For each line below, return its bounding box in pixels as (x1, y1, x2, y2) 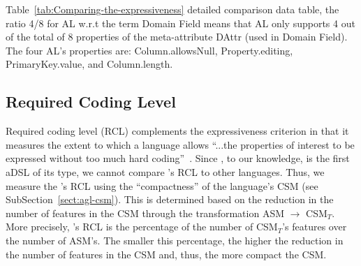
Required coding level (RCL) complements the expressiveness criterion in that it (6, 124, 349, 138)
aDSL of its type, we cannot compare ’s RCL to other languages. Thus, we (6, 164, 325, 179)
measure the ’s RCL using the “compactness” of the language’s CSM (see (6, 178, 318, 193)
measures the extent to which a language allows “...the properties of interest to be (6, 137, 355, 152)
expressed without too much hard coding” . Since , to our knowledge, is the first (6, 151, 350, 165)
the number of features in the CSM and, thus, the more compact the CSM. (6, 246, 327, 261)
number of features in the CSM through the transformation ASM (6, 205, 285, 220)
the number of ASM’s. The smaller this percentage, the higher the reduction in (6, 232, 344, 247)
